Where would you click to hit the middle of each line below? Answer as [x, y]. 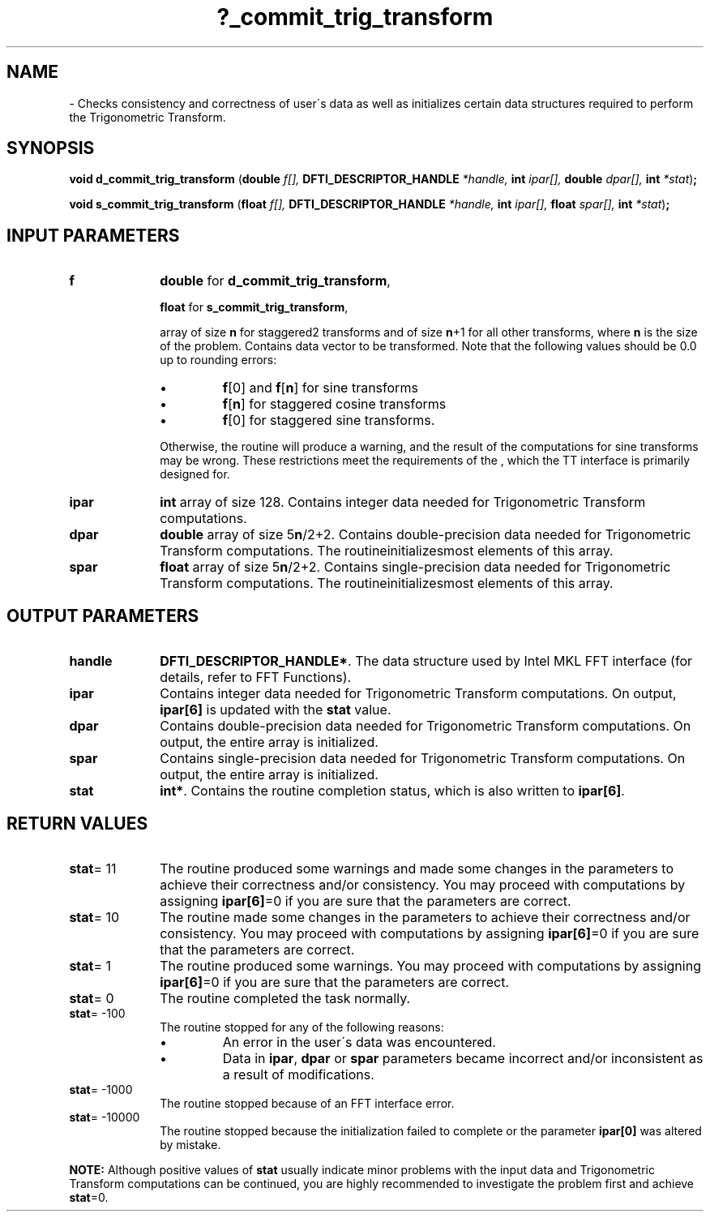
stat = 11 [93, 868]
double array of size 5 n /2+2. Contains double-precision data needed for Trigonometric [426, 535]
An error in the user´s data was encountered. [359, 1042]
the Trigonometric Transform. [148, 117]
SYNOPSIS [51, 148]
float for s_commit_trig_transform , [254, 307]
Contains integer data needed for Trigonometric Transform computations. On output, [418, 694]
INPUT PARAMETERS [93, 235]
